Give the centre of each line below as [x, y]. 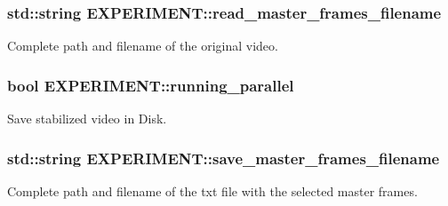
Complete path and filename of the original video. [143, 46]
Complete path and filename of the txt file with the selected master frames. [212, 190]
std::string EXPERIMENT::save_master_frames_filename [224, 158]
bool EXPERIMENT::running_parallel [151, 85]
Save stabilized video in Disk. [87, 119]
